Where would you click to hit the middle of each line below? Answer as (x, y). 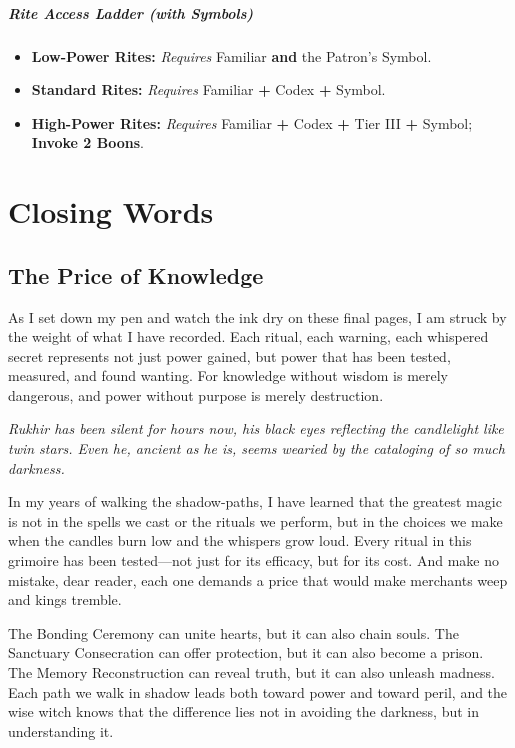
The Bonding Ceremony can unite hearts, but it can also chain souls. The (233, 632)
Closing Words (111, 211)
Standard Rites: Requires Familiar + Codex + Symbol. (208, 89)
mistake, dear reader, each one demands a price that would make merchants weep (258, 579)
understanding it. (61, 730)
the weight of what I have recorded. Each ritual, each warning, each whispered (248, 336)
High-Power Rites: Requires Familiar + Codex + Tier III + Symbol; (252, 122)
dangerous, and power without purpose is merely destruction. (196, 394)
